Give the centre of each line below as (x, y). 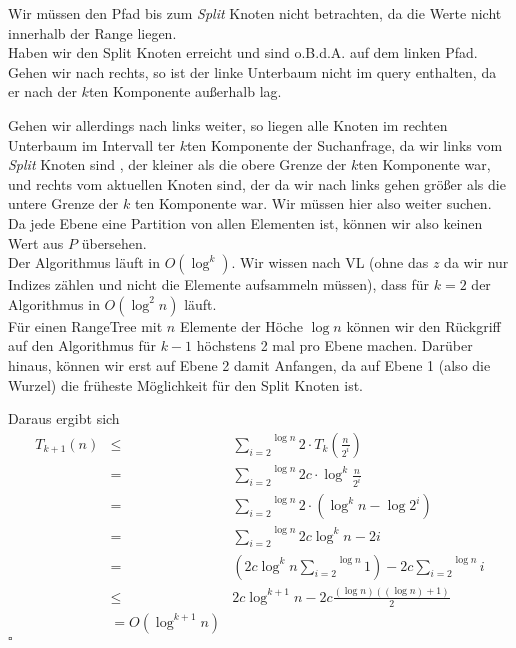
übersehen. (114, 242)
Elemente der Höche (241, 325)
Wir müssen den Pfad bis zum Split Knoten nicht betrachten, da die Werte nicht (255, 13)
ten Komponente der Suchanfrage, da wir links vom (344, 144)
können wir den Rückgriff (423, 325)
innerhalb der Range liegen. (92, 32)
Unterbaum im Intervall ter (91, 144)
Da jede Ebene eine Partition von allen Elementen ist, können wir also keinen (245, 222)
